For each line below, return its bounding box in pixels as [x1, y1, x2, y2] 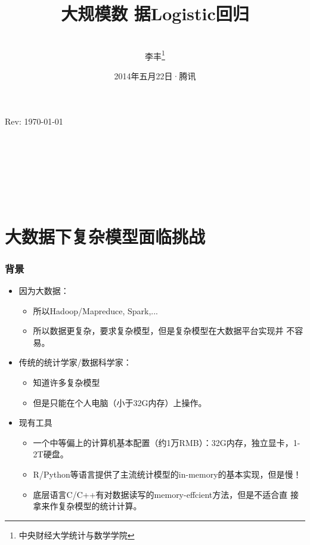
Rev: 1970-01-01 [5, 114, 63, 127]
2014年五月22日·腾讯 [114, 69, 196, 82]
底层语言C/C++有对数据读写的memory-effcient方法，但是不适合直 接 [33, 488, 299, 500]
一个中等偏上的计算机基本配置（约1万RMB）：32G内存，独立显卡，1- [33, 436, 300, 448]
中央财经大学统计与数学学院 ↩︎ [18, 528, 135, 541]
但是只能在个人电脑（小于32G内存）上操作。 [33, 396, 207, 408]
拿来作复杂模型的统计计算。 [33, 500, 142, 512]
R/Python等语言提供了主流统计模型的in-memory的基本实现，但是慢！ [33, 467, 302, 480]
